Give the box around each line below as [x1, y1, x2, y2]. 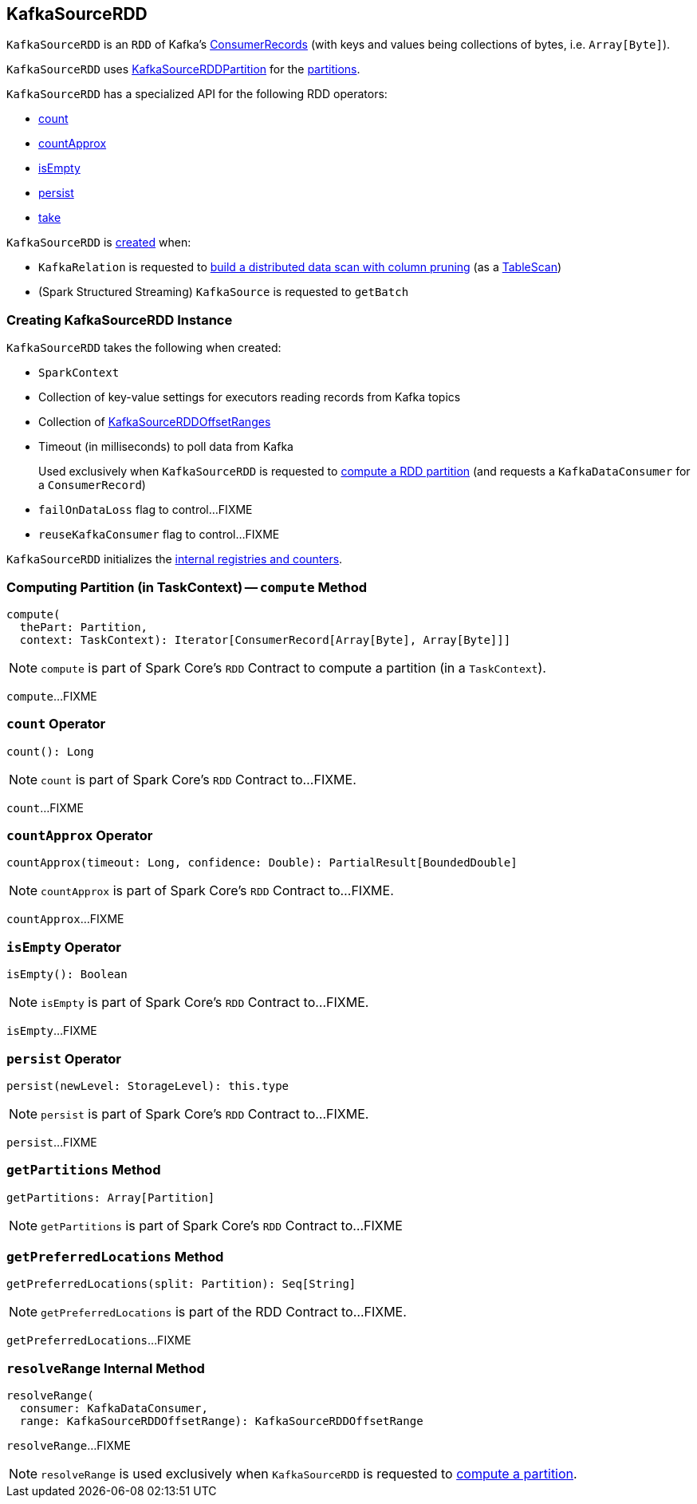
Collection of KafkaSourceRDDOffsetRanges [38, 415, 271, 429]
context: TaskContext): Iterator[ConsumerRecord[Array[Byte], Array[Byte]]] [19, 633, 511, 646]
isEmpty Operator [6, 938, 121, 955]
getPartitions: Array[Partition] [6, 1190, 215, 1204]
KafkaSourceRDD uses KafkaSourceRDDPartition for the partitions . [6, 62, 360, 77]
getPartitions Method [6, 1162, 161, 1178]
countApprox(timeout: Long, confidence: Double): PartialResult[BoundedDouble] [6, 856, 518, 870]
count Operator [6, 716, 106, 732]
